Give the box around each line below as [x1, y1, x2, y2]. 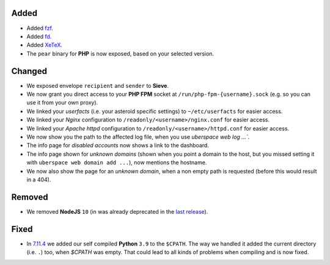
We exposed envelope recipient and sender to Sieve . [26, 82, 169, 89]
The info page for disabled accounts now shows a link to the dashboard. [26, 142, 209, 149]
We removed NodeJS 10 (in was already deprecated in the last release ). [26, 208, 208, 215]
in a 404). [26, 176, 51, 183]
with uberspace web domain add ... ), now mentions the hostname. [26, 159, 207, 166]
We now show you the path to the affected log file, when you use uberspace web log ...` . [26, 133, 250, 140]
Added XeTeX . [26, 42, 63, 49]
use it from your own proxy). [26, 99, 98, 106]
